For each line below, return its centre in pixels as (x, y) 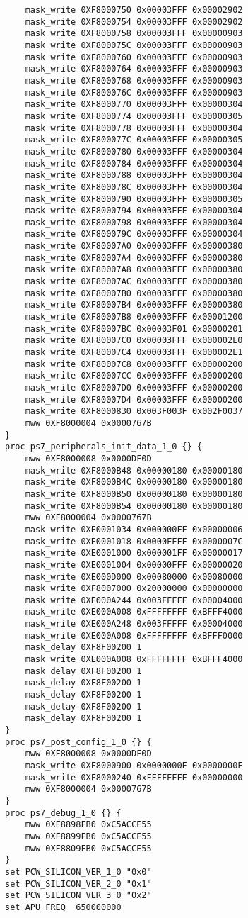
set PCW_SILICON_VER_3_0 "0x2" (78, 896)
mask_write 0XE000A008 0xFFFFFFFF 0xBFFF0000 (134, 636)
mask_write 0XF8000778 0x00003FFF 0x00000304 (134, 128)
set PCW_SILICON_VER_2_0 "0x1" (78, 884)
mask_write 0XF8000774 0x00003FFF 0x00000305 (134, 116)
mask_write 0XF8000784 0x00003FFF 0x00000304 (134, 163)
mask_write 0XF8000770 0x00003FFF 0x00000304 (134, 105)
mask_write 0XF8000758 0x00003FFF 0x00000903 (134, 34)
